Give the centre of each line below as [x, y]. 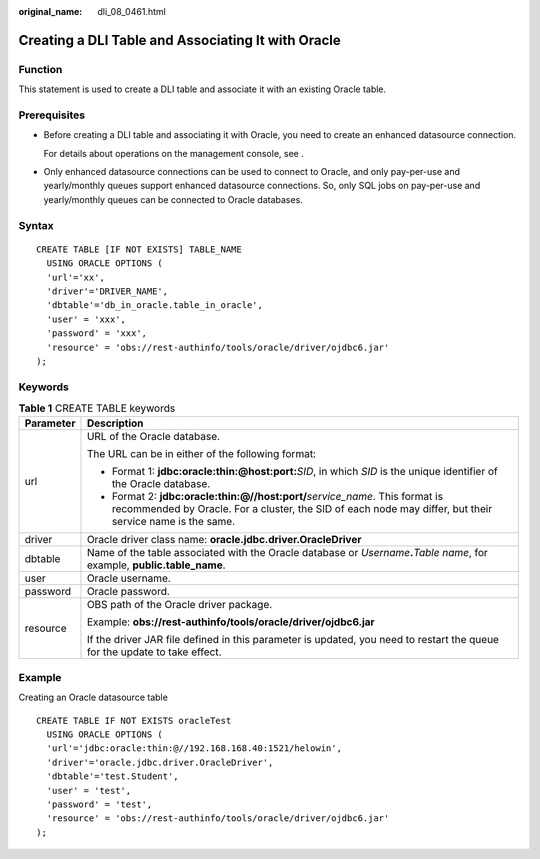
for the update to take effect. [154, 652]
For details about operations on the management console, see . [173, 153]
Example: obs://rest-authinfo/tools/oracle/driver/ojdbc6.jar [230, 622]
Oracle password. [128, 592]
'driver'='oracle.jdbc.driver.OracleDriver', [160, 762]
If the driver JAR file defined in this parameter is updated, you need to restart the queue [293, 640]
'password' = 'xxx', [97, 333]
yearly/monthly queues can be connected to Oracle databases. [173, 199]
